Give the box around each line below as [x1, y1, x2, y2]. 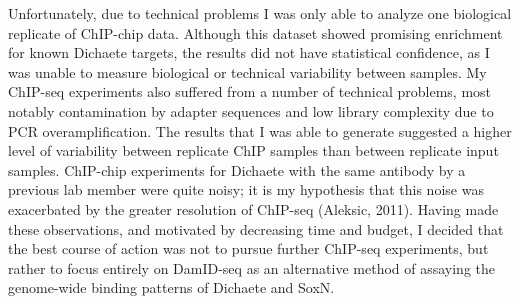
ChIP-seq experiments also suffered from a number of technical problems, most [8, 81, 492, 102]
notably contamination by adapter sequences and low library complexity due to [8, 100, 494, 121]
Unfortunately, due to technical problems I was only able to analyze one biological [8, 3, 512, 23]
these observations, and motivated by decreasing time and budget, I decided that [8, 218, 504, 239]
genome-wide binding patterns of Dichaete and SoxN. [8, 277, 335, 298]
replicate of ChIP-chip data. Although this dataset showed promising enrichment [8, 22, 503, 43]
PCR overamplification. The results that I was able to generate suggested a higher [8, 120, 512, 141]
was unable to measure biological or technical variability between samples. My [8, 61, 487, 82]
